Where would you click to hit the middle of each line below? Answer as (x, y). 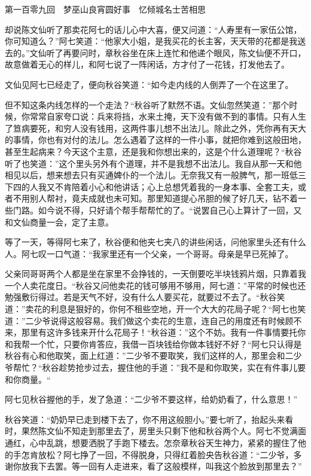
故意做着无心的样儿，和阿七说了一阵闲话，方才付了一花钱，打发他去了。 (147, 64)
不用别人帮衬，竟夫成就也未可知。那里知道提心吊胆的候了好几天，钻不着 (155, 198)
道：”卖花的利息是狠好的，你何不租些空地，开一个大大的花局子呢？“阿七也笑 (155, 309)
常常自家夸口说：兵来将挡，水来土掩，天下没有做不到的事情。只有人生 (168, 116)
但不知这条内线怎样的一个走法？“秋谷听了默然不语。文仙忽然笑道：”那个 (147, 104)
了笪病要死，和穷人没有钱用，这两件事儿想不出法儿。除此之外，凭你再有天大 (155, 128)
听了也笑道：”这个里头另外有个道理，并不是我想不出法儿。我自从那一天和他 (153, 163)
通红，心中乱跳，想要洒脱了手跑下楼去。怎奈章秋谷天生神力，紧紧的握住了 (151, 443)
